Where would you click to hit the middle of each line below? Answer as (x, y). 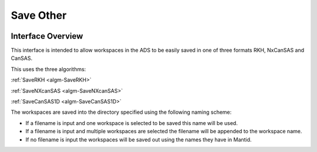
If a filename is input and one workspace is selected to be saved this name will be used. (131, 123)
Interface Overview (47, 36)
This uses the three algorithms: (48, 69)
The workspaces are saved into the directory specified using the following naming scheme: (121, 112)
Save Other (39, 15)
